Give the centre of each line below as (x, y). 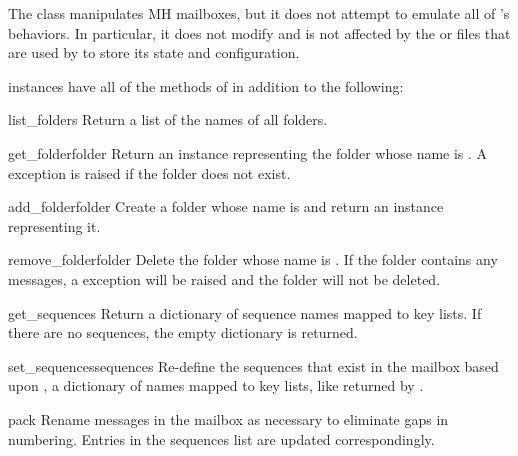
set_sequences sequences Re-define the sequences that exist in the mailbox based (253, 365)
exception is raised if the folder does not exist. (149, 172)
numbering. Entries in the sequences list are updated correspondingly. (221, 438)
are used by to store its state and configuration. (154, 52)
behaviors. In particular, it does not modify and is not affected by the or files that (259, 32)
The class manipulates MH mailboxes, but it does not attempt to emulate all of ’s (259, 13)
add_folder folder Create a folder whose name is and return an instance (226, 206)
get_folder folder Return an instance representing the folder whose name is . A (248, 152)
